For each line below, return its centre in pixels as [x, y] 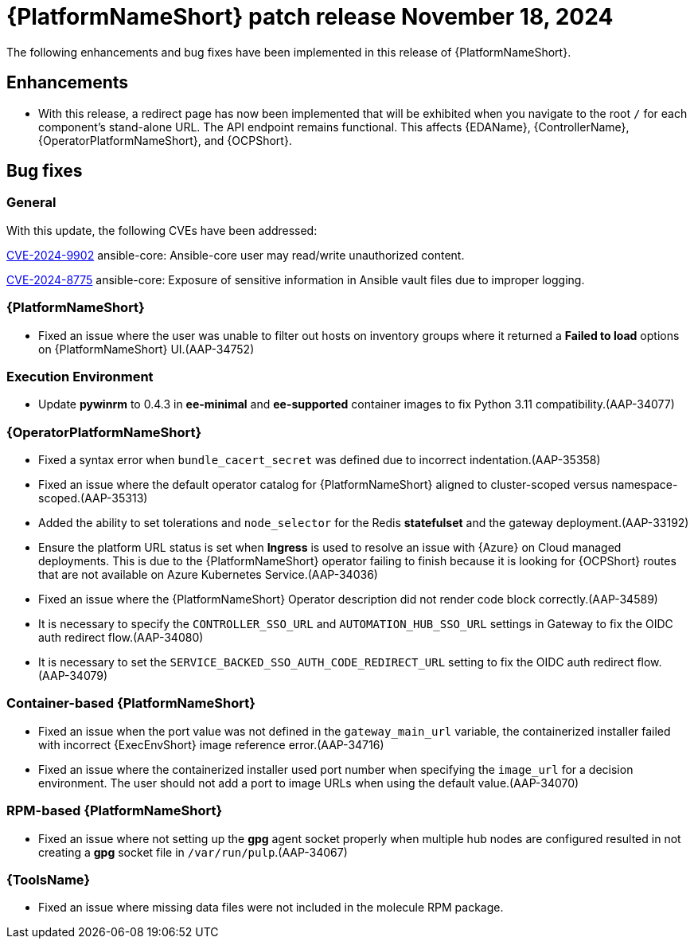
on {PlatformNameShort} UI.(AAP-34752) [146, 349]
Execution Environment [80, 376]
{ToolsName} [49, 879]
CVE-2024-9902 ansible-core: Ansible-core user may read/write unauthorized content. [236, 255]
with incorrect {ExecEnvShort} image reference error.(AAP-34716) [211, 744]
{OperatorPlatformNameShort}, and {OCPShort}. [165, 140]
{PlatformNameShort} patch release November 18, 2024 [310, 17]
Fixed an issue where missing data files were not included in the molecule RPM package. [271, 908]
